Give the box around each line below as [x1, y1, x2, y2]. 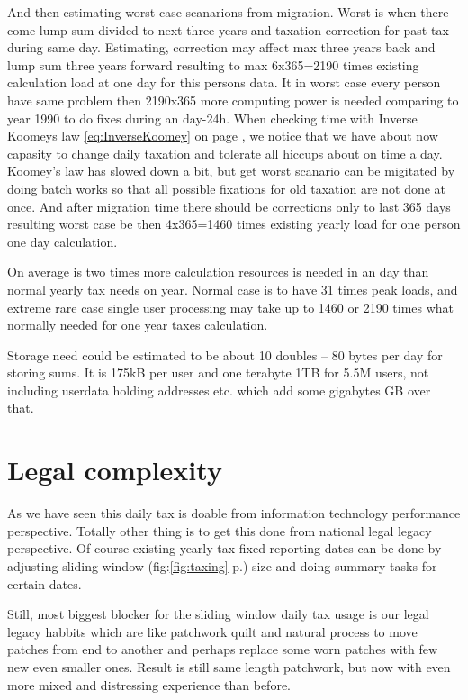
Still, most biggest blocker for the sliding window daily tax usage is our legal [7, 605, 429, 623]
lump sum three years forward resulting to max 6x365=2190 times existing [7, 55, 419, 74]
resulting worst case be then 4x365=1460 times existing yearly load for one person [7, 214, 461, 233]
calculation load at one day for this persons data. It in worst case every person [7, 73, 441, 92]
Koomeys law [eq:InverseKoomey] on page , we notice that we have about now [7, 126, 438, 145]
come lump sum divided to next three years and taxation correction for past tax [7, 20, 449, 39]
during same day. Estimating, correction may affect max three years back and [7, 38, 436, 57]
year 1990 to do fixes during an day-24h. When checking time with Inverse [7, 108, 418, 127]
